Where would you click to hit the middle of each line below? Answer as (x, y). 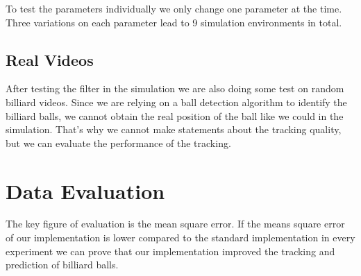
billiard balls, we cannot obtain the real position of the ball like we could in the (175, 115)
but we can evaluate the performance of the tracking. (118, 143)
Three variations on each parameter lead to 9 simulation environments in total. (174, 22)
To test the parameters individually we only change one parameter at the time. (174, 8)
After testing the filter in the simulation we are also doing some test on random (175, 88)
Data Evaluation (85, 190)
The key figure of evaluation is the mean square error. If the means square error (175, 224)
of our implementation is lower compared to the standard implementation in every (180, 238)
